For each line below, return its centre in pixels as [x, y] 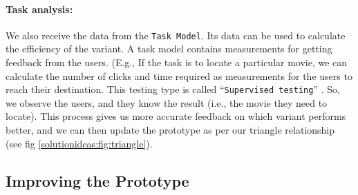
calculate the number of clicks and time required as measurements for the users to [179, 75]
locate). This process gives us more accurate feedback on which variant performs [176, 116]
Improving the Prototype [97, 180]
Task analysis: [39, 9]
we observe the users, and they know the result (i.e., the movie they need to [167, 102]
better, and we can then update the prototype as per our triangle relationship [170, 130]
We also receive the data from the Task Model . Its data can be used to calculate [176, 35]
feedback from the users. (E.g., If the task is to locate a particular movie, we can [177, 62]
